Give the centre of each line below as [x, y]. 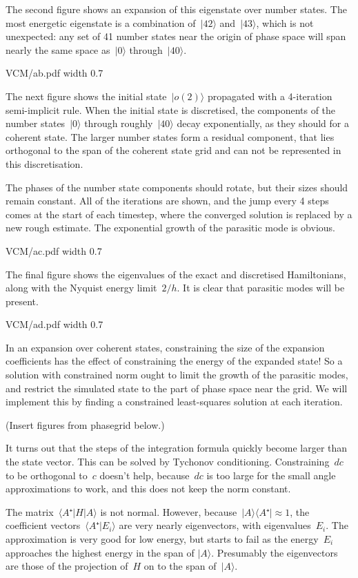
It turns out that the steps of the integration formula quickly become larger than [177, 448]
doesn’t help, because [145, 475]
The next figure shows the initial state [86, 96]
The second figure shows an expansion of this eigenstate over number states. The [176, 9]
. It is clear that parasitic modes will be [261, 288]
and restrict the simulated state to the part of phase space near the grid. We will [177, 388]
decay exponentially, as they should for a [263, 123]
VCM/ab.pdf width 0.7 [54, 73]
